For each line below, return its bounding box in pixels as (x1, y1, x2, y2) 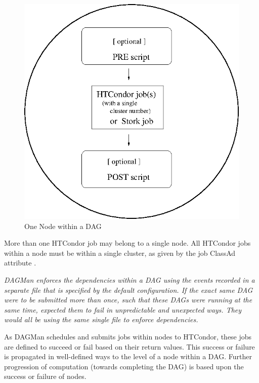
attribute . (4, 257, 36, 268)
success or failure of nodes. (4, 371, 87, 381)
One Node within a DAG (24, 220, 102, 231)
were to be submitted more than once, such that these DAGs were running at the (4, 294, 252, 305)
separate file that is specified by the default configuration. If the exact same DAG (4, 284, 253, 295)
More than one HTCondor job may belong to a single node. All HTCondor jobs (4, 238, 251, 248)
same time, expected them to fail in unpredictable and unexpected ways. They (4, 304, 242, 315)
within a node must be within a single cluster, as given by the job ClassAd (4, 247, 236, 258)
